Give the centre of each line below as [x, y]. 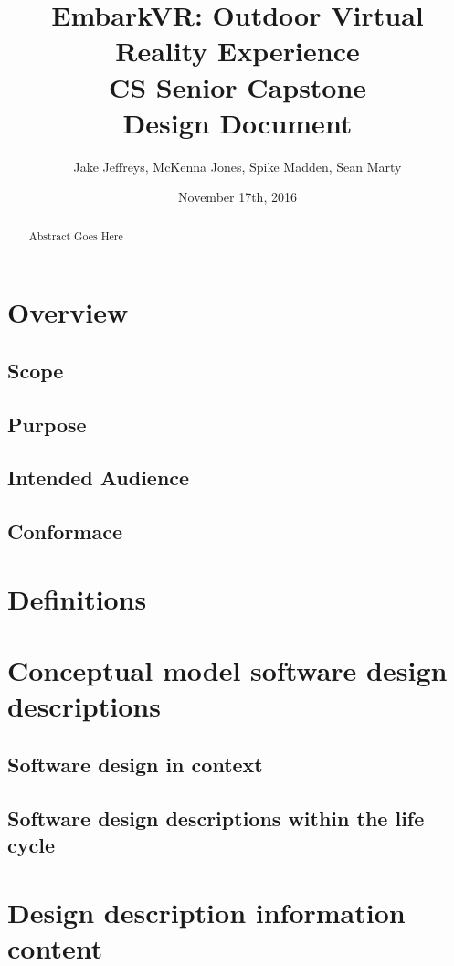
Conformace [65, 531]
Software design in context [135, 764]
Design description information [206, 912]
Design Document [238, 122]
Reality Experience [238, 51]
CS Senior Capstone [238, 86]
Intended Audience [99, 478]
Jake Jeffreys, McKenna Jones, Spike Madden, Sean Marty [238, 166]
